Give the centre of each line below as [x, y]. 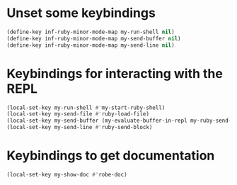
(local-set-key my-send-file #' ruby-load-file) [78, 114]
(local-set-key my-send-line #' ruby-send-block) [80, 128]
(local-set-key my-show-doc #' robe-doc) [67, 174]
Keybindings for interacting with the [115, 73]
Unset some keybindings [81, 13]
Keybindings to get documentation [111, 156]
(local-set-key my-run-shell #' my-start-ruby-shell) [86, 108]
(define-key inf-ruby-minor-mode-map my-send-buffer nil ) [94, 38]
